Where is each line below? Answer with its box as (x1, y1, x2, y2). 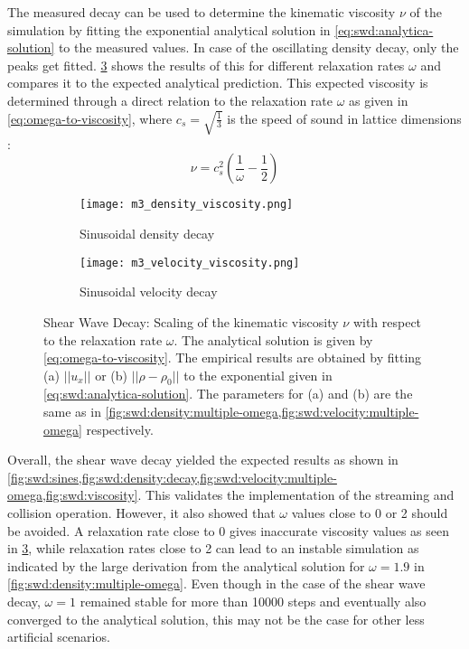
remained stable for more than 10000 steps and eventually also (80, 592, 427, 611)
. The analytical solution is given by (174, 330, 373, 349)
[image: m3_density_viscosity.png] (80, 198, 294, 212)
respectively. (86, 419, 154, 438)
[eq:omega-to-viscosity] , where (7, 108, 173, 127)
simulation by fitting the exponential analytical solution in (7, 20, 331, 39)
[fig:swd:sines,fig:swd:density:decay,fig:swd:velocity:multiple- (7, 467, 337, 486)
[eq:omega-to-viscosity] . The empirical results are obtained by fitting (43, 348, 422, 367)
